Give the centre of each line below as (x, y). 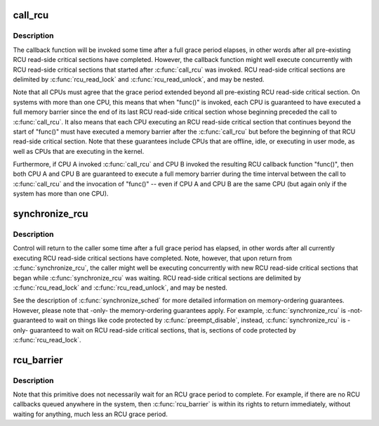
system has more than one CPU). (61, 194)
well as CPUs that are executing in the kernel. (79, 151)
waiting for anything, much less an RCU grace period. (90, 414)
